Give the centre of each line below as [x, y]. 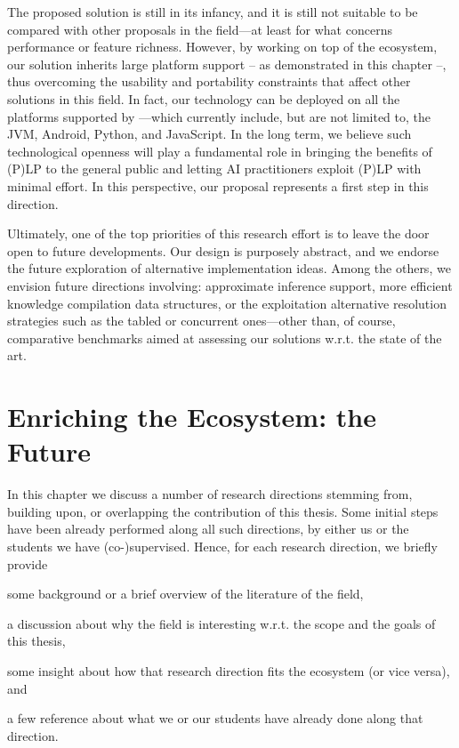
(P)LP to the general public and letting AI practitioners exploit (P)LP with [214, 169]
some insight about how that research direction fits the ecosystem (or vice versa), [229, 670]
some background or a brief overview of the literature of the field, [185, 594]
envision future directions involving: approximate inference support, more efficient [230, 285]
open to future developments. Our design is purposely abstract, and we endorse [223, 250]
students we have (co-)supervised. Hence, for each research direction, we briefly [222, 546]
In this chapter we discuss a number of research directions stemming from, [210, 494]
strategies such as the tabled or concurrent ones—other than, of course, [201, 321]
